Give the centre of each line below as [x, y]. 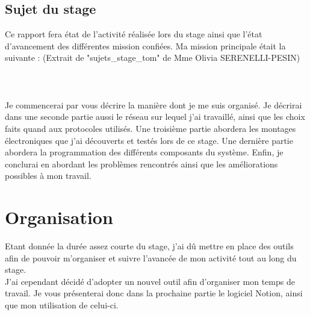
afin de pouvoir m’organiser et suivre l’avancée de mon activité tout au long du [151, 257]
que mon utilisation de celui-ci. [62, 305]
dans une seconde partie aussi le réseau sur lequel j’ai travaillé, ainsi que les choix [155, 117]
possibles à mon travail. [48, 176]
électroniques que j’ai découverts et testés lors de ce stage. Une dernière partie [149, 140]
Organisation [59, 217]
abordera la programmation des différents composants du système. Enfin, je [144, 152]
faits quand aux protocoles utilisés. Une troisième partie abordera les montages [150, 128]
